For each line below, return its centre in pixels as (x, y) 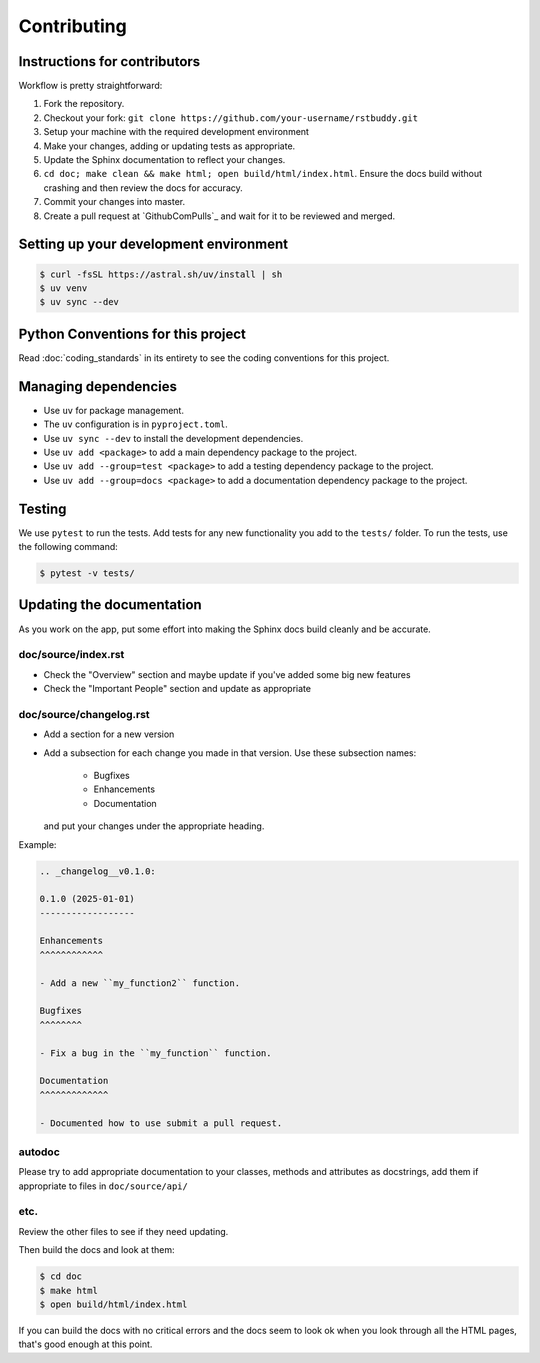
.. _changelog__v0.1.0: (98, 871)
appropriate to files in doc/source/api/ (103, 1186)
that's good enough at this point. (85, 1344)
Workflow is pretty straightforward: (90, 86)
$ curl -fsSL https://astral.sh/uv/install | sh (161, 274)
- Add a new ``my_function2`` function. (139, 983)
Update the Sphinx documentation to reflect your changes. (164, 160)
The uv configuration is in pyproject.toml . (136, 424)
